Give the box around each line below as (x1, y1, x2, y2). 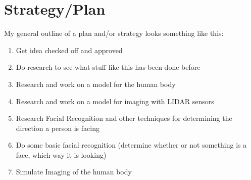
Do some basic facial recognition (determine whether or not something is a (16, 140, 247, 150)
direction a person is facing (16, 122, 99, 133)
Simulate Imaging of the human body (16, 166, 132, 177)
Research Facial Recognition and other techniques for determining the (16, 113, 232, 123)
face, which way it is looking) (16, 149, 107, 160)
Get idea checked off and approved (16, 44, 123, 55)
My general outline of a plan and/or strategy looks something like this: (4, 28, 224, 38)
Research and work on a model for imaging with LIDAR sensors (16, 96, 214, 106)
